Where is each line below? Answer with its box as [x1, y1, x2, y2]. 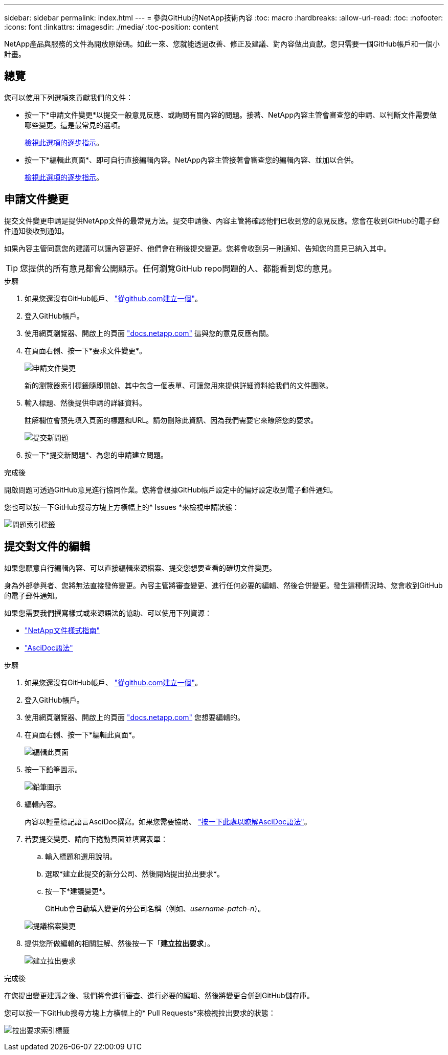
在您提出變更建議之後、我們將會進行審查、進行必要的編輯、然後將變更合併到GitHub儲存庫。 [4, 991, 314, 1000]
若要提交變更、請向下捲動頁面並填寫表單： [25, 834, 168, 843]
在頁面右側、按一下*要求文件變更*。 [25, 346, 147, 355]
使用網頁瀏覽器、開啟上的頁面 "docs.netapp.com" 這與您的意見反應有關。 [25, 328, 274, 338]
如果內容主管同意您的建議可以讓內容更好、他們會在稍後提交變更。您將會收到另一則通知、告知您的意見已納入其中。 [4, 243, 391, 253]
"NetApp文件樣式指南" [25, 625, 100, 635]
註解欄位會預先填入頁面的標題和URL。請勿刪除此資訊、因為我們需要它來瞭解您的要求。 [25, 415, 318, 424]
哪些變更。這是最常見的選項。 [25, 120, 125, 129]
